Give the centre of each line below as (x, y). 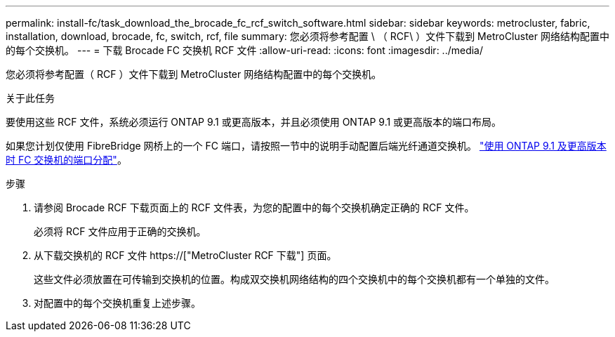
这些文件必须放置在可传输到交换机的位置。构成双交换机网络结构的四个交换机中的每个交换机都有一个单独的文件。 (294, 279)
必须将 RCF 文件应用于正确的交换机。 (120, 231)
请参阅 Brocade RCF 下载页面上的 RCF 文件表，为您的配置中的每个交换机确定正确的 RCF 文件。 (254, 207)
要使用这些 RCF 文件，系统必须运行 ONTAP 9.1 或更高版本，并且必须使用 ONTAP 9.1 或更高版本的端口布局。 (254, 122)
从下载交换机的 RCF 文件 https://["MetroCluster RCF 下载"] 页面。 (185, 255)
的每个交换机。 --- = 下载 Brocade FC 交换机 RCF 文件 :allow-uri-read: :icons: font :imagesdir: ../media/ (245, 50)
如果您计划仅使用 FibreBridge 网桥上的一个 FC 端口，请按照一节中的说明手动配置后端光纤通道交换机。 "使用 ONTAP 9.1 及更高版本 (306, 146)
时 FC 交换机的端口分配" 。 (66, 160)
